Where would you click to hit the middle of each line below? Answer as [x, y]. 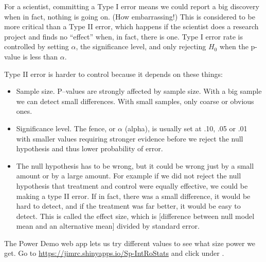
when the [234, 46]
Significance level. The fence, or [66, 128]
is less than [40, 56]
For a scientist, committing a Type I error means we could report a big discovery [132, 6]
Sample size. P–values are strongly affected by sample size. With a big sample [139, 91]
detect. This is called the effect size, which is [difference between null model [135, 216]
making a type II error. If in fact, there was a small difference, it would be [133, 196]
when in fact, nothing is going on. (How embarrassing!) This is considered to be [130, 16]
